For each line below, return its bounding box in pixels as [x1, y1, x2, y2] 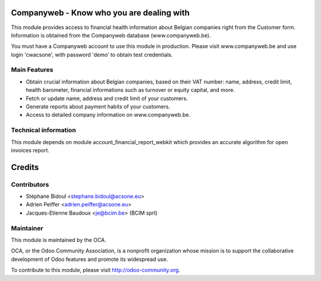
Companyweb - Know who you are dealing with [11, 8, 190, 18]
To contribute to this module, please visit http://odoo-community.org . [11, 267, 181, 274]
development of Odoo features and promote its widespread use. [11, 256, 168, 263]
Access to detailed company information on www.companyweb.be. [26, 111, 190, 119]
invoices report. [11, 146, 50, 154]
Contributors [11, 180, 49, 189]
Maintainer [11, 224, 43, 232]
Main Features [11, 66, 53, 74]
